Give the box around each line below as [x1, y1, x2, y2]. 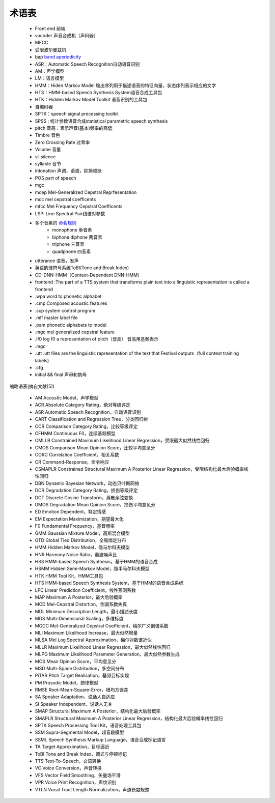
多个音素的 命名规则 [35, 220, 76, 226]
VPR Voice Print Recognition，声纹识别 [35, 779, 117, 786]
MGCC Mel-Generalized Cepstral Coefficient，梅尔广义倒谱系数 [35, 622, 169, 628]
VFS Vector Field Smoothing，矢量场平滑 [35, 772, 121, 778]
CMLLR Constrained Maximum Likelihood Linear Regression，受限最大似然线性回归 [35, 438, 210, 444]
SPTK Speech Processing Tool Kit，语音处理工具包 [35, 723, 142, 729]
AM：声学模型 [35, 68, 65, 74]
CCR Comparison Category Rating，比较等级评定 [35, 423, 138, 429]
